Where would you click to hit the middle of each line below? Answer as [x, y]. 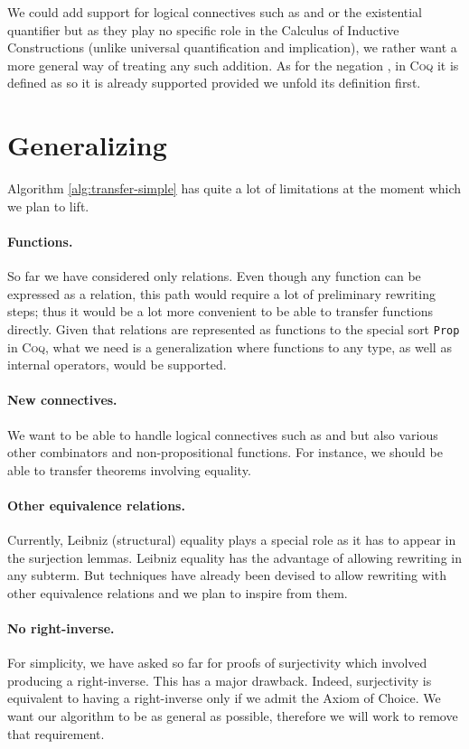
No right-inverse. [61, 628]
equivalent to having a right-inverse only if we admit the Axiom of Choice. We [224, 698]
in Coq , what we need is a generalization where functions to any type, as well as [230, 346]
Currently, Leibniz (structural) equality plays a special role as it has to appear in [232, 540]
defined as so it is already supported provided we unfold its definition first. [214, 83]
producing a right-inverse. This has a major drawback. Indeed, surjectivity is [220, 680]
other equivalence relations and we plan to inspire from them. [178, 592]
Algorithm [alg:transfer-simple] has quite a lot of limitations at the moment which [234, 188]
